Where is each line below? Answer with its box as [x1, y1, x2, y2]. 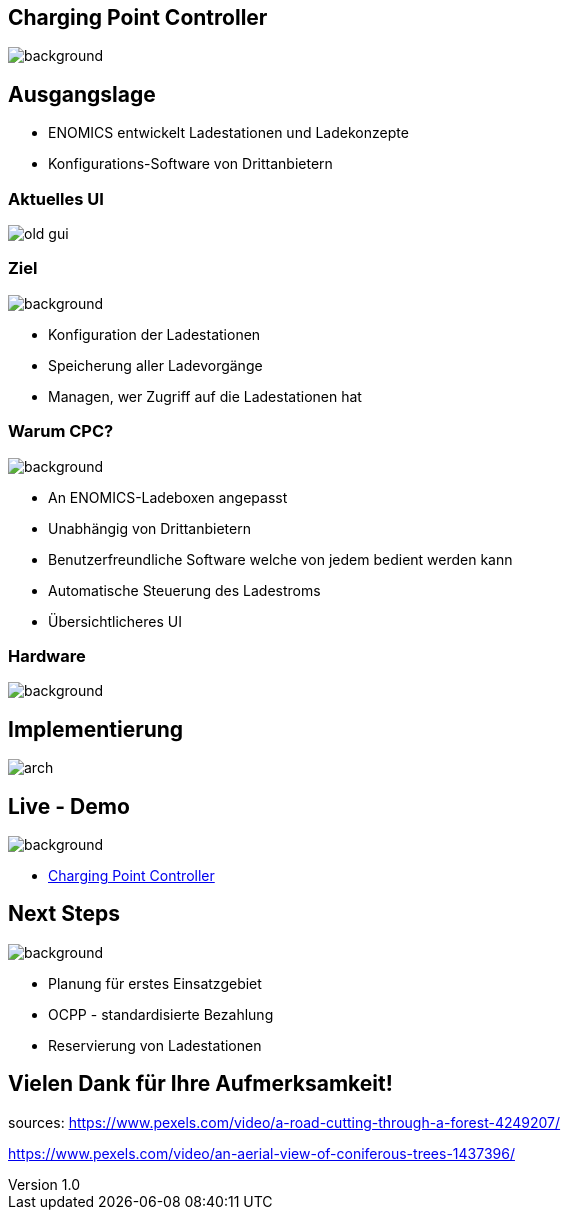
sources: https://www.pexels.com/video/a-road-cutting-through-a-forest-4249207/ [8, 1113, 561, 1131]
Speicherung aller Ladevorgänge [48, 356, 263, 374]
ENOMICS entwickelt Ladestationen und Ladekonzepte [48, 124, 409, 142]
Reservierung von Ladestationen [48, 1036, 262, 1054]
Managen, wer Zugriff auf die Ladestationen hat [48, 387, 362, 405]
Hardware [8, 645, 86, 666]
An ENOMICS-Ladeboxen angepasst [48, 488, 288, 506]
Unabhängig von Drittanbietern [48, 519, 251, 537]
